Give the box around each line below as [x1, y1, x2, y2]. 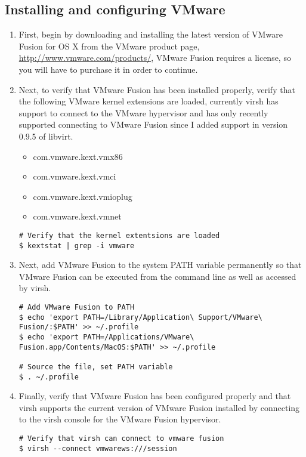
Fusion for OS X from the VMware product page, [18, 39, 200, 52]
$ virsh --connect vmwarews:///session [18, 444, 177, 453]
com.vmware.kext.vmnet [33, 210, 122, 223]
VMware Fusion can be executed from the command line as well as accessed [18, 270, 296, 282]
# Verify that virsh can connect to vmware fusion [18, 434, 224, 443]
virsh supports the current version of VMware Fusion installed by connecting [18, 401, 300, 413]
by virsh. [18, 282, 51, 294]
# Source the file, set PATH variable [18, 362, 173, 371]
